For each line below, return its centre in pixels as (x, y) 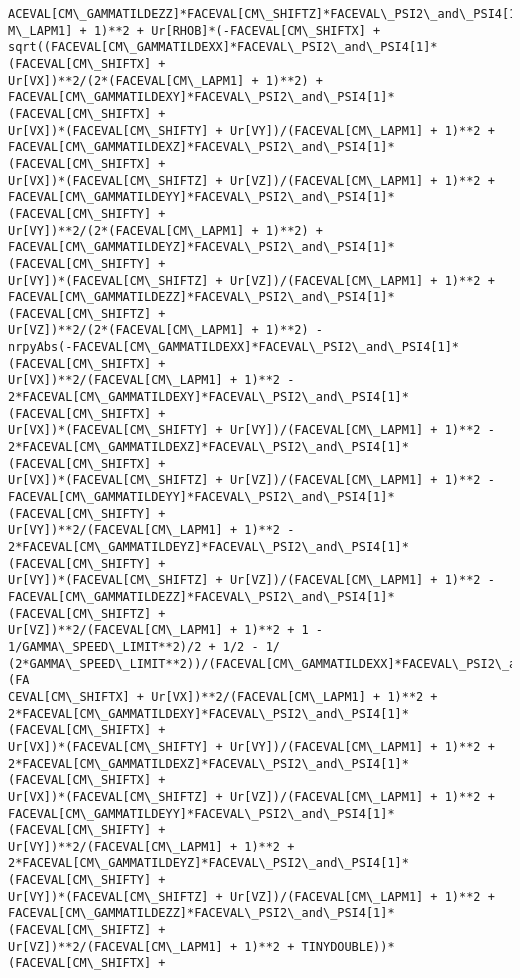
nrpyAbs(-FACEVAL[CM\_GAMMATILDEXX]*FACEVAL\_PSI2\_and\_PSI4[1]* (234, 347)
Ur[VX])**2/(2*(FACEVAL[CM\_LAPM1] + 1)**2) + (165, 80)
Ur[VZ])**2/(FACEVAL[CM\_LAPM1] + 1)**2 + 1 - (165, 630)
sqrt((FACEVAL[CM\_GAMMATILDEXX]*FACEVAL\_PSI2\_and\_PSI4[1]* (223, 47)
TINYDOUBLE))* (348, 946)
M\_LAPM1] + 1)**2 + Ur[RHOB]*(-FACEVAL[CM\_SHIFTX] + (194, 30)
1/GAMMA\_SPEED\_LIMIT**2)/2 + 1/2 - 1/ (144, 646)
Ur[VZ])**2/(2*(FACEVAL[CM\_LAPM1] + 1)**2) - (165, 330)
